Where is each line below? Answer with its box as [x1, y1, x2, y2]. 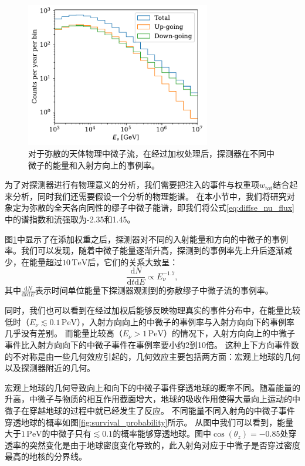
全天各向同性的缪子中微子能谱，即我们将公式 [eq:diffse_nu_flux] [53, 201, 294, 214]
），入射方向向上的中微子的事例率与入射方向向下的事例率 [77, 315, 295, 327]
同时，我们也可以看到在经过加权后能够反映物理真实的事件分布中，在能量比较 [5, 304, 300, 316]
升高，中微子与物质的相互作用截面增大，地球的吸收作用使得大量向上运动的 [5, 393, 292, 405]
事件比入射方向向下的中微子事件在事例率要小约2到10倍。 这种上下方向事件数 [5, 339, 299, 351]
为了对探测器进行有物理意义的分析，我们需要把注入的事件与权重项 [5, 178, 259, 191]
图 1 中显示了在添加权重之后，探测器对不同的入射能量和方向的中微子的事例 [5, 232, 288, 245]
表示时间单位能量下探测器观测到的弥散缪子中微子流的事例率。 [35, 284, 273, 296]
